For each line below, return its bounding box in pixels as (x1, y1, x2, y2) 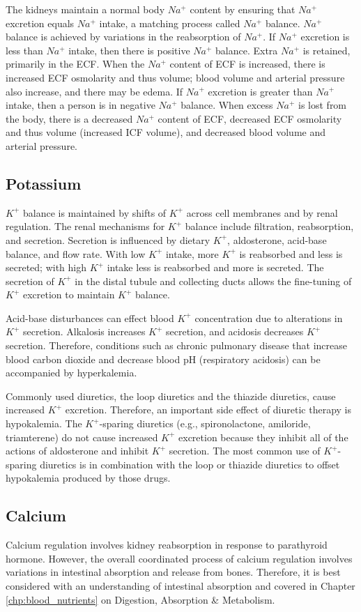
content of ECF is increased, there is (169, 56, 325, 71)
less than (6, 43, 43, 57)
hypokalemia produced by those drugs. (6, 471, 171, 485)
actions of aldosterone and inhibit (6, 443, 149, 458)
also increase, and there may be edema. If (6, 84, 183, 98)
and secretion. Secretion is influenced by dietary (6, 232, 210, 247)
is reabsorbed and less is (239, 246, 343, 261)
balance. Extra (215, 43, 278, 57)
